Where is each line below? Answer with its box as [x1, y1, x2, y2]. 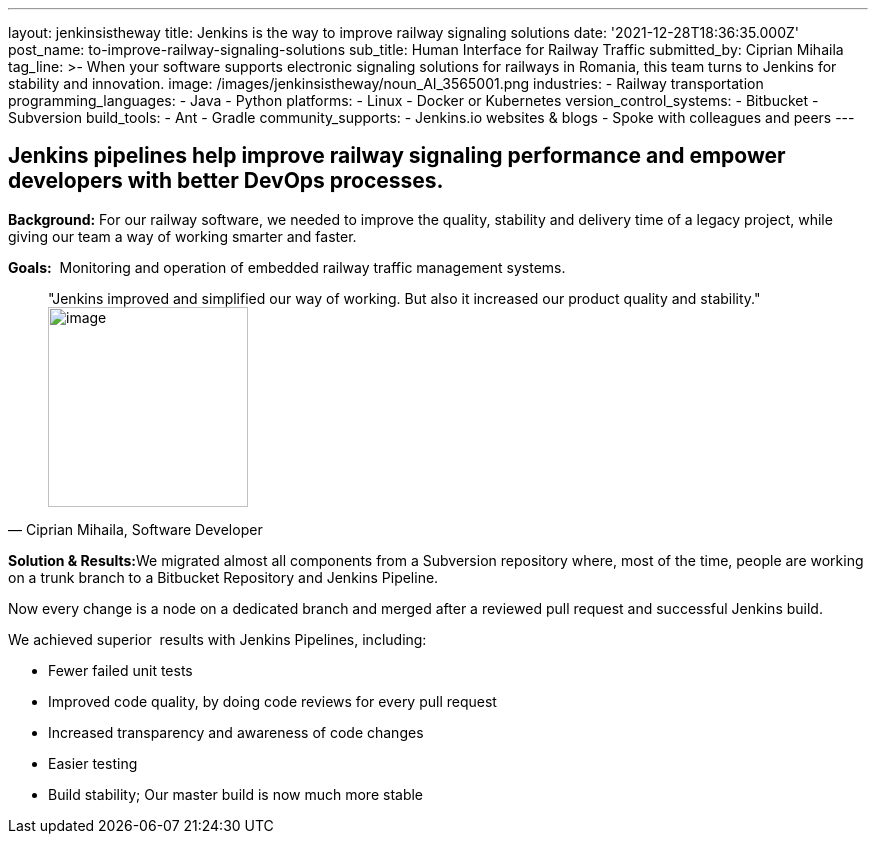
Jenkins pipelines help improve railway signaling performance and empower [8, 143, 786, 169]
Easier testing [48, 754, 138, 772]
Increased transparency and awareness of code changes [48, 723, 424, 741]
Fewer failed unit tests [48, 661, 193, 679]
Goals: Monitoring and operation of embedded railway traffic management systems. [8, 258, 566, 276]
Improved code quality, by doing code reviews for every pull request [48, 692, 497, 710]
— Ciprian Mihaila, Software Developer [8, 520, 263, 538]
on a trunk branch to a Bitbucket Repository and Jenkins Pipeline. [8, 568, 439, 586]
